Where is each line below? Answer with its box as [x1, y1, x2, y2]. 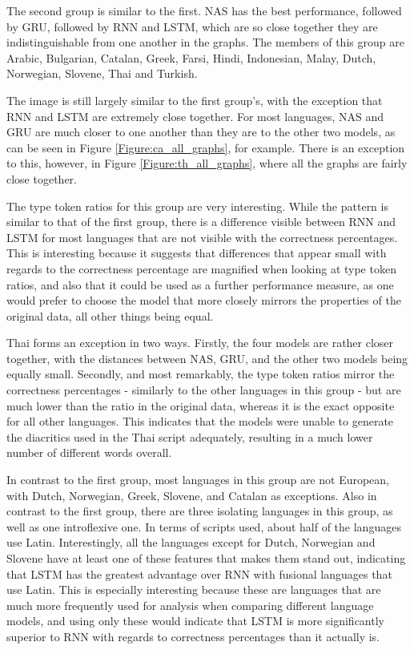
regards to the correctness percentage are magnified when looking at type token [6, 260, 396, 277]
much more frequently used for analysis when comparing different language [6, 596, 374, 613]
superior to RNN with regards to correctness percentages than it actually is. [6, 628, 380, 644]
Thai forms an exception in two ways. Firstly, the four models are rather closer [6, 334, 394, 351]
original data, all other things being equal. [6, 307, 214, 324]
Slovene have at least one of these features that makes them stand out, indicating [6, 550, 406, 566]
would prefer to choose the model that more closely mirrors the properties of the [6, 292, 401, 309]
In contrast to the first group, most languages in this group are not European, [6, 471, 390, 488]
